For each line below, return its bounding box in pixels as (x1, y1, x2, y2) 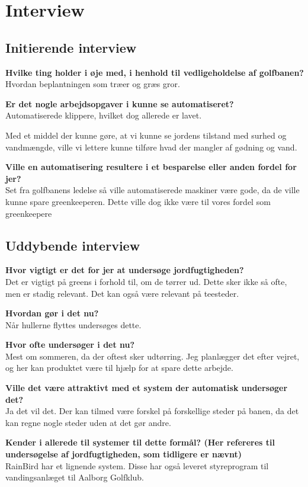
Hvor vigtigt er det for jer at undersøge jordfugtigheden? (5, 264, 244, 276)
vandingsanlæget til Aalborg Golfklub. (5, 471, 144, 483)
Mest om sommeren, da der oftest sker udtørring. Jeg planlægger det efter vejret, (5, 350, 300, 362)
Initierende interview (5, 38, 137, 56)
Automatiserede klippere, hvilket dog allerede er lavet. (5, 109, 202, 121)
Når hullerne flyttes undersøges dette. (5, 318, 142, 331)
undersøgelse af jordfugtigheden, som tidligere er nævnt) (5, 448, 242, 460)
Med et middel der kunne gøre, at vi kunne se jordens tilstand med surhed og (5, 129, 287, 141)
